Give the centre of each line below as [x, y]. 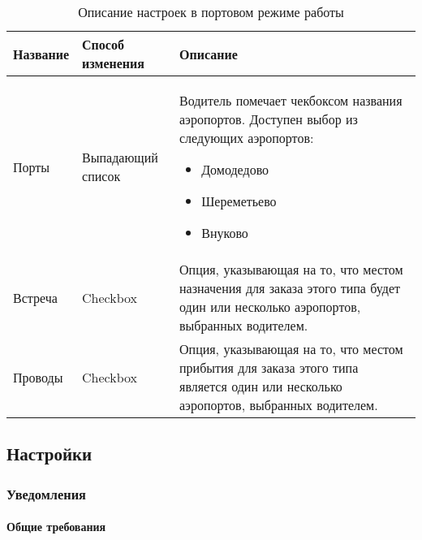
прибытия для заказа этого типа [269, 367]
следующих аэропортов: [247, 138]
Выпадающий [120, 157]
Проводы [38, 377]
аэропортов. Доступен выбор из [269, 119]
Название [41, 54]
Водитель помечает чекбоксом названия [291, 100]
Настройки [50, 454]
